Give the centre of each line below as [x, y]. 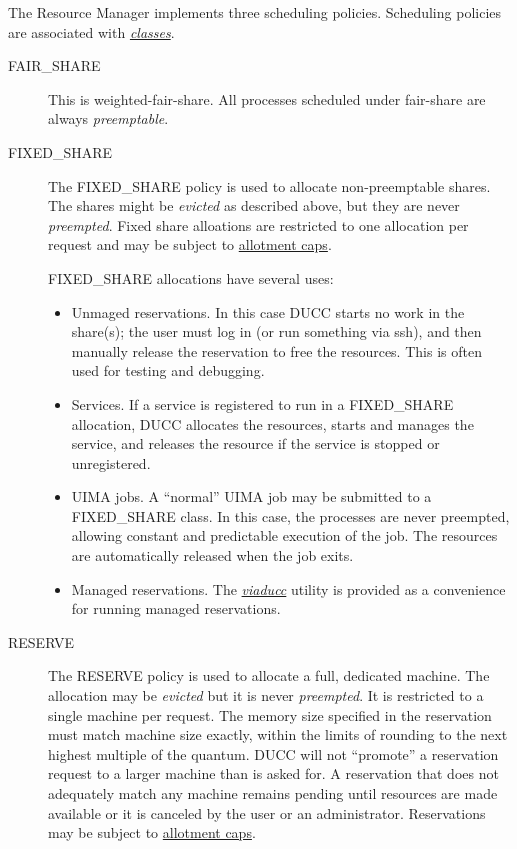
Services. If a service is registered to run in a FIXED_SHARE [262, 403]
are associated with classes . [91, 31]
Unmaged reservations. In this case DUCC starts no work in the [268, 311]
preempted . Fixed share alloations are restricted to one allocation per [258, 224]
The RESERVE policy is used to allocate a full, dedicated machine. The [269, 675]
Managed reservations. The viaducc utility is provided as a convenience [288, 588]
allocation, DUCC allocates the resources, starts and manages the [272, 423]
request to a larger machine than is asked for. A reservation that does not [273, 773]
